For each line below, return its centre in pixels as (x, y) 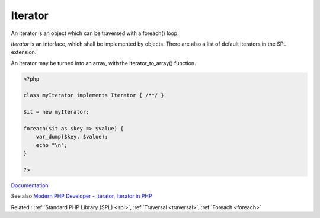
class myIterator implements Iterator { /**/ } (94, 95)
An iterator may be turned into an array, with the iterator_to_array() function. (103, 63)
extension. (24, 52)
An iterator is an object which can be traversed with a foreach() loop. (95, 33)
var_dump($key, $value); (72, 137)
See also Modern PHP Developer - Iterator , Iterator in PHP (81, 196)
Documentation (30, 185)
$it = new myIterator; (56, 112)
